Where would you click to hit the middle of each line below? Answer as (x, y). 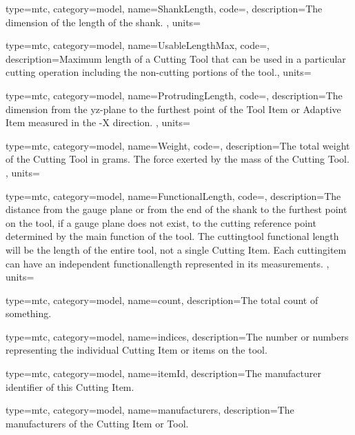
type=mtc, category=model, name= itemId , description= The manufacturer (163, 373)
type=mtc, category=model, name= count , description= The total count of (162, 300)
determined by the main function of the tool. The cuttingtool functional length (172, 236)
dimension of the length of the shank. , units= (103, 22)
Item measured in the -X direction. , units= (98, 122)
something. (29, 313)
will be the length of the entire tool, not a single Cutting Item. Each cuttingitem (176, 249)
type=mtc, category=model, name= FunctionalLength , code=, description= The (173, 195)
